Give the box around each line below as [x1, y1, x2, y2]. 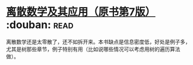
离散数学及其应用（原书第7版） [6, 5, 156, 19]
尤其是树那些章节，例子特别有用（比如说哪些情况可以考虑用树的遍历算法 [6, 45, 180, 53]
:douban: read [6, 18, 74, 32]
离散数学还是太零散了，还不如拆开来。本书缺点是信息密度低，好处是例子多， [6, 38, 191, 45]
